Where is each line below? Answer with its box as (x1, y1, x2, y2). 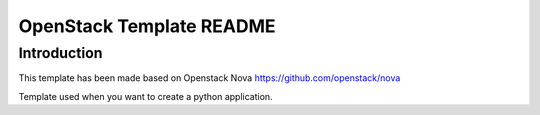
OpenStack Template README (18, 15, 276, 37)
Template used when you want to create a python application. (18, 90, 274, 102)
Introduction (18, 44, 103, 62)
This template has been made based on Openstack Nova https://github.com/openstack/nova (18, 72, 401, 84)
